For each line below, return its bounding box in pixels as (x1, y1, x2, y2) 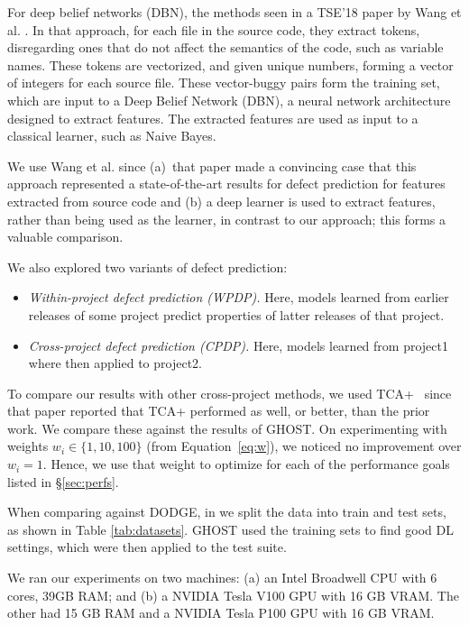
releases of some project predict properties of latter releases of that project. (28, 305, 445, 324)
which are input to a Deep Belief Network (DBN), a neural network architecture (7, 90, 451, 109)
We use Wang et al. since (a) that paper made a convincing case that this (7, 156, 417, 175)
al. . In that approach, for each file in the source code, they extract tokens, (7, 20, 420, 39)
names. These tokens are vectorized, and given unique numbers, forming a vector (7, 55, 454, 74)
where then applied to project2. (28, 354, 203, 372)
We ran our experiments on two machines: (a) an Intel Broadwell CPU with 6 (7, 568, 437, 587)
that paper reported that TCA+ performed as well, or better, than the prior (7, 401, 430, 420)
